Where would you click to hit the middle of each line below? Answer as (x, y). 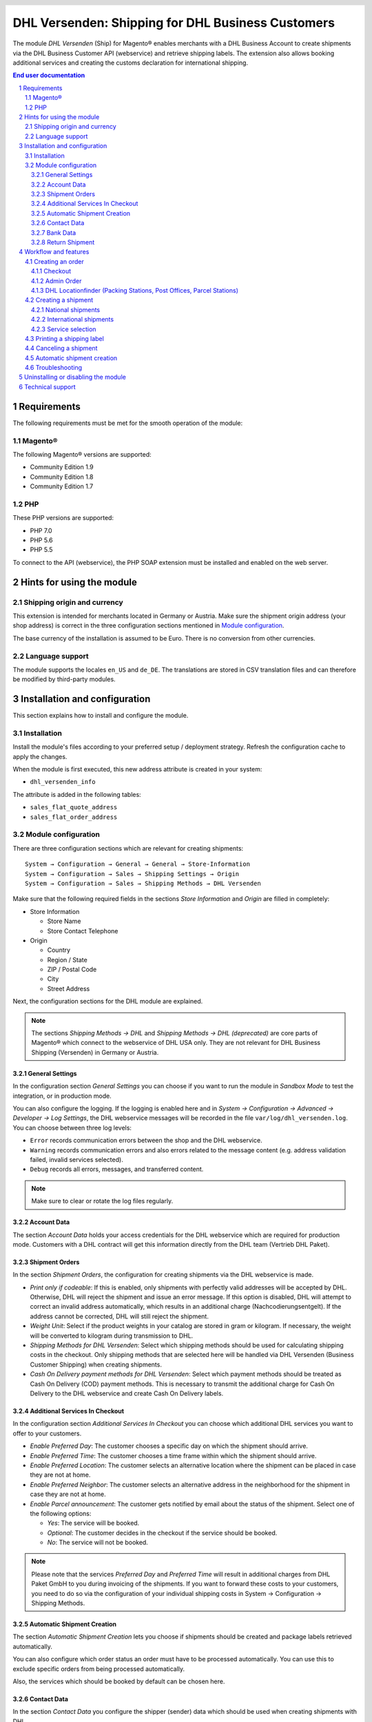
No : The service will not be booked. (97, 1542)
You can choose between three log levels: (72, 1128)
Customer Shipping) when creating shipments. (96, 1365)
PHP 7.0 (41, 530)
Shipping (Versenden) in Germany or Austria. (95, 1052)
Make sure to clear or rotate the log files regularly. (102, 1201)
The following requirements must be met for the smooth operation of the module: (128, 423)
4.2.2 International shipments (72, 320)
